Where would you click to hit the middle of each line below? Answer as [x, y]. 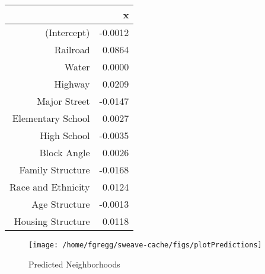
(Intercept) [67, 32]
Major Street [63, 101]
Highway [72, 84]
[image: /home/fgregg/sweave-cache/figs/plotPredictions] [145, 245]
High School [65, 135]
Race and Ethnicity [50, 187]
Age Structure [61, 204]
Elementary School [51, 118]
